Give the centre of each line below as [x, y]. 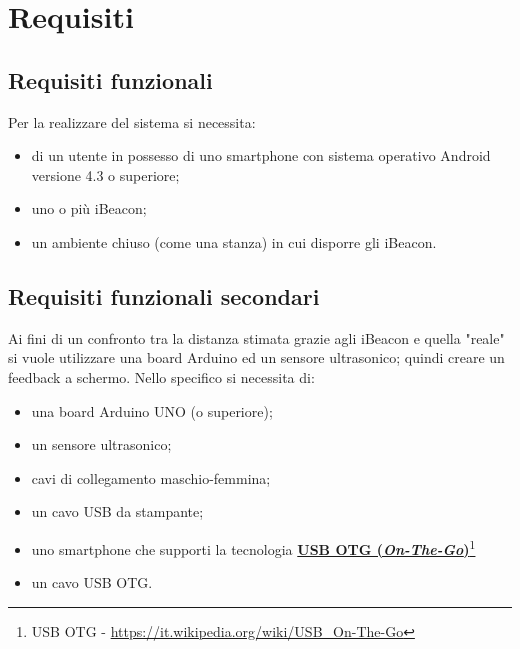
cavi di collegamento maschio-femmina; [151, 477]
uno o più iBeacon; [89, 208]
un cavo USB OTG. [92, 582]
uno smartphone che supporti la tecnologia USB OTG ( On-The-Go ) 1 [253, 547]
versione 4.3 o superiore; [105, 174]
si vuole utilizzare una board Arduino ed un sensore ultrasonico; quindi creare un [256, 357]
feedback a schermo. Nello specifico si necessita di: [161, 376]
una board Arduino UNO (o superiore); [152, 410]
